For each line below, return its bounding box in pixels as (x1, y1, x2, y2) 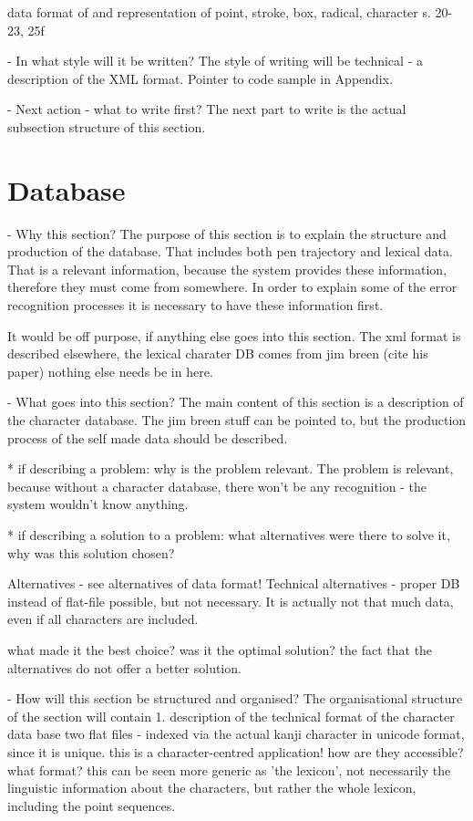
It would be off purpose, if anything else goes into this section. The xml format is (7, 326, 461, 345)
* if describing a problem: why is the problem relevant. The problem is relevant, (7, 459, 454, 478)
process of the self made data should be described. (7, 428, 288, 447)
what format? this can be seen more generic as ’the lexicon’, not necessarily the (7, 760, 451, 779)
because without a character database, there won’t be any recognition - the (7, 476, 427, 495)
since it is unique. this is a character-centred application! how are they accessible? (7, 742, 464, 761)
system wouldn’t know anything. (7, 494, 189, 514)
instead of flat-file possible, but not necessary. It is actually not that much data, (7, 591, 454, 610)
